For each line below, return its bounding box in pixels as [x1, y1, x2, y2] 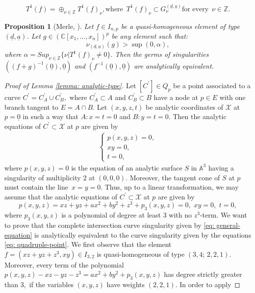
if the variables [29, 279, 74, 290]
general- [216, 220, 240, 230]
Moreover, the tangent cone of [129, 172, 220, 182]
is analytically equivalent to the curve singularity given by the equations [34, 229, 252, 240]
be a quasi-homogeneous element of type [121, 21, 240, 31]
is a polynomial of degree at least [61, 210, 161, 220]
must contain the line [4, 182, 68, 192]
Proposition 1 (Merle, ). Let [4, 21, 94, 31]
